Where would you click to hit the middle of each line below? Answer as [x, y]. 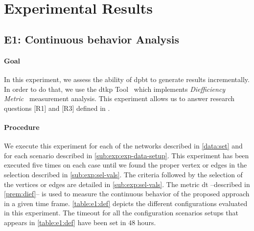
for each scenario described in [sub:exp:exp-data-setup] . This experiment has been [127, 155]
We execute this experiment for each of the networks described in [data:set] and [123, 146]
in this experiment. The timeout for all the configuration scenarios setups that [121, 213]
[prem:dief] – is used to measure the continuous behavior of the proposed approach [127, 194]
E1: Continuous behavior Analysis [92, 39]
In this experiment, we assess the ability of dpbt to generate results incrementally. [127, 79]
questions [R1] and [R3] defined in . [57, 108]
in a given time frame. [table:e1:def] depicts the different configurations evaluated [126, 203]
